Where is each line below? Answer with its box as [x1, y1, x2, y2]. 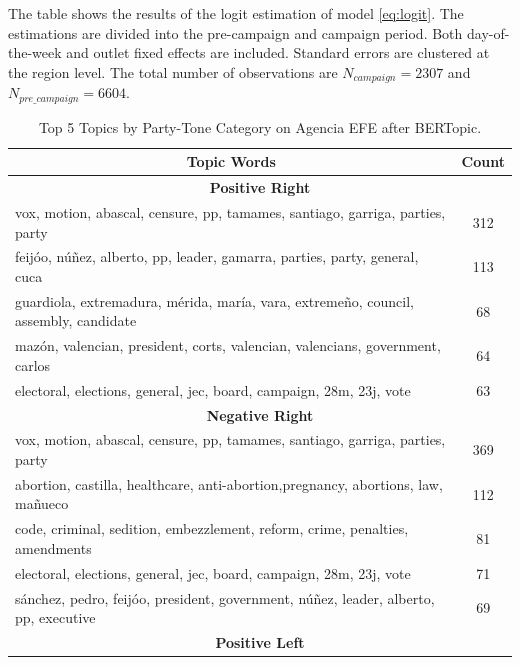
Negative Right [206, 404, 314, 425]
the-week [8, 42, 62, 63]
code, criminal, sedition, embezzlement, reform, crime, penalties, [15, 518, 409, 539]
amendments [15, 537, 92, 558]
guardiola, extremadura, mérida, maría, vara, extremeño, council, [15, 290, 414, 311]
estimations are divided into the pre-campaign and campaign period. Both [8, 22, 463, 43]
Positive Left [215, 632, 305, 652]
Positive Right [209, 177, 311, 198]
